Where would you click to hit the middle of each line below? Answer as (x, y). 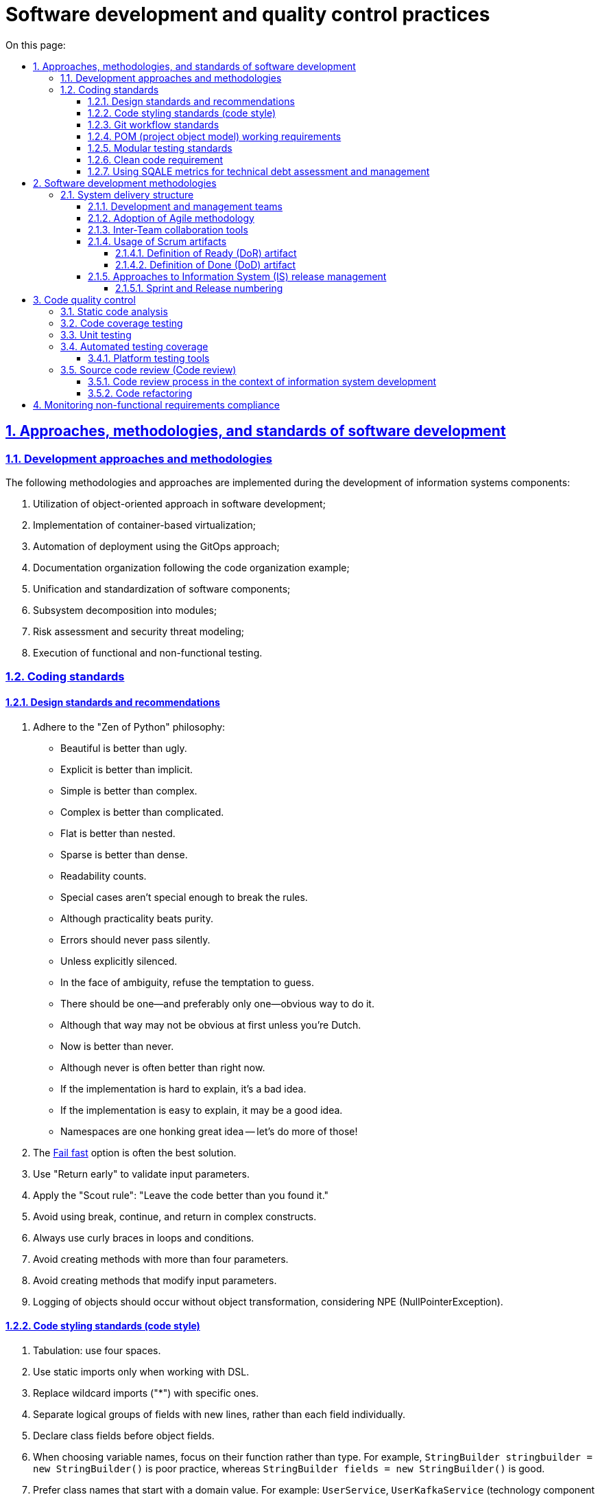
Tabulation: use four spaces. (97, 1350)
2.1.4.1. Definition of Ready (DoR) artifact (206, 253)
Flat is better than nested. (118, 833)
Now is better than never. (117, 1046)
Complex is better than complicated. (142, 812)
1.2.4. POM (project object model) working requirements (215, 136)
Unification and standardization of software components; (162, 588)
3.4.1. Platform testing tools (149, 358)
